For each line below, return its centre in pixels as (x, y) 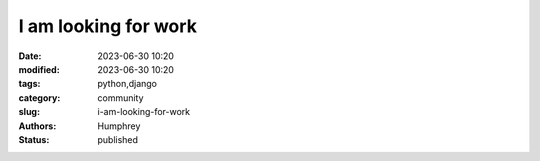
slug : (29, 112)
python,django (127, 84)
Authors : (37, 126)
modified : (39, 69)
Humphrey (119, 126)
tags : (29, 84)
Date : (30, 56)
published (118, 139)
